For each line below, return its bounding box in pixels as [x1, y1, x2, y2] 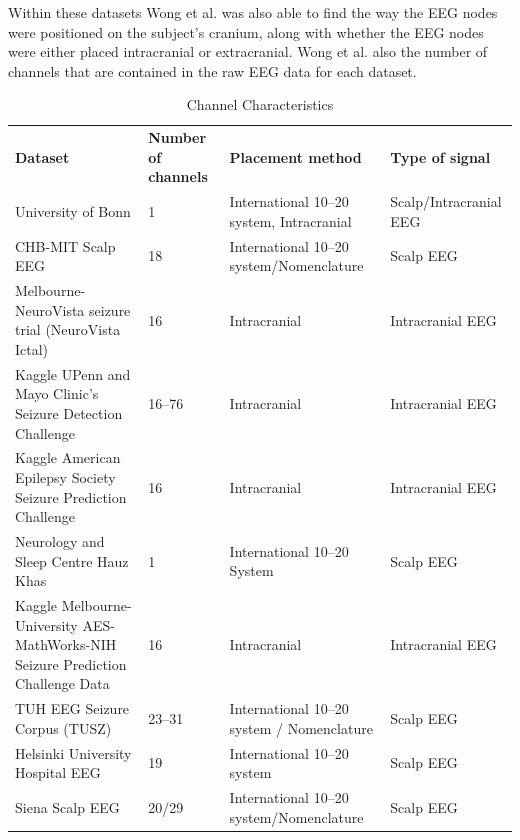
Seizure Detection [15, 402, 123, 423]
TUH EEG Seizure [15, 698, 130, 719]
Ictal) [15, 338, 49, 359]
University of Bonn [15, 201, 131, 222]
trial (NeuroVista [15, 319, 121, 340]
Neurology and [15, 531, 105, 551]
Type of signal [390, 146, 491, 167]
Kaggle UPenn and [15, 363, 131, 384]
